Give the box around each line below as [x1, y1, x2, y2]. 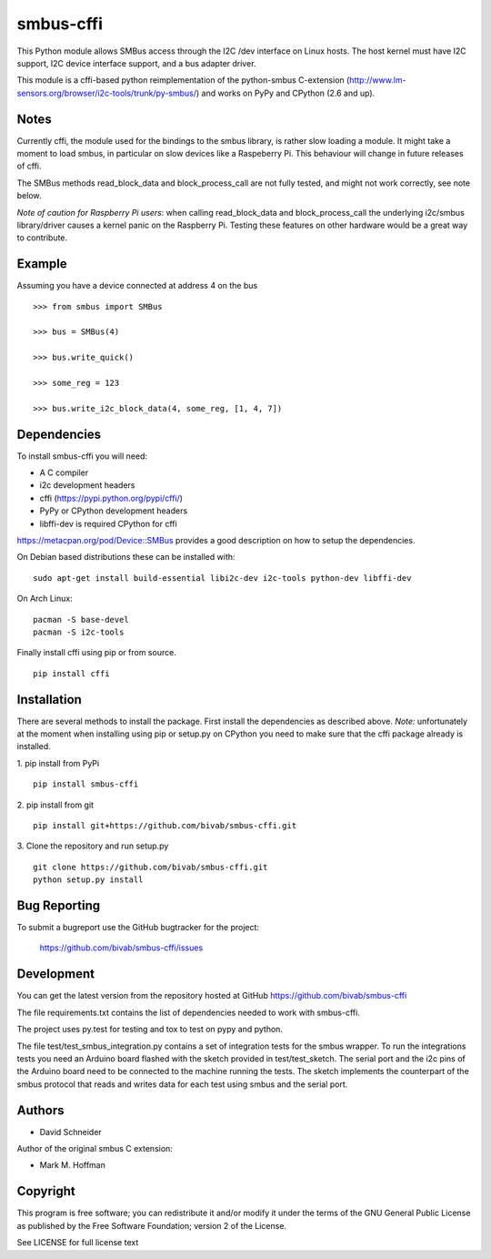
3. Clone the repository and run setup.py [16, 840, 169, 851]
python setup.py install [33, 875, 144, 885]
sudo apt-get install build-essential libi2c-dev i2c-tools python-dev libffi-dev [33, 573, 412, 583]
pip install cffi [33, 668, 110, 678]
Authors [16, 1102, 65, 1118]
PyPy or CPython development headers [39, 505, 188, 516]
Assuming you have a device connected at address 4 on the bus [16, 280, 258, 291]
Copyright [16, 1183, 76, 1199]
